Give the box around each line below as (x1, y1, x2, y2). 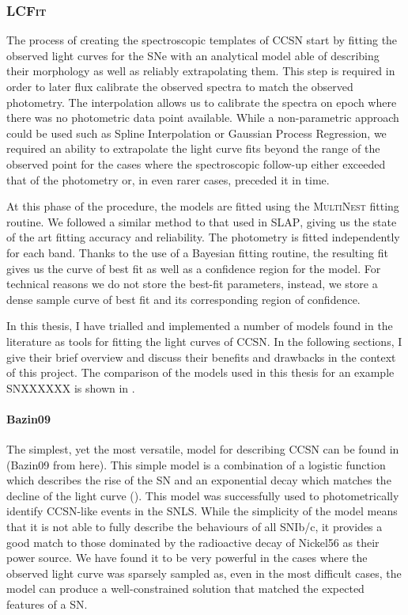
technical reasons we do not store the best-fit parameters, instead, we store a (6, 275, 378, 292)
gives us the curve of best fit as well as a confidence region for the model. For (6, 260, 381, 276)
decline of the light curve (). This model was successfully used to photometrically (6, 487, 399, 503)
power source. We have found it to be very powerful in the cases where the (6, 549, 368, 566)
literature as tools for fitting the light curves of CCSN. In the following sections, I (6, 332, 402, 349)
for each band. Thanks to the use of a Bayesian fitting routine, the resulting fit (6, 244, 388, 260)
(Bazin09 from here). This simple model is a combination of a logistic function (6, 456, 386, 473)
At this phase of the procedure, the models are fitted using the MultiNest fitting (6, 198, 399, 214)
